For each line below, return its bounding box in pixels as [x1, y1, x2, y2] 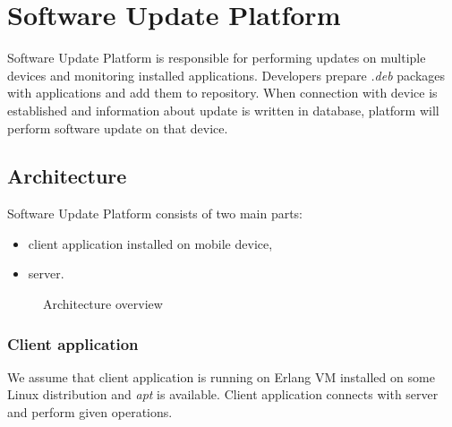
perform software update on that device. [7, 118, 228, 137]
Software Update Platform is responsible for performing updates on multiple [7, 48, 426, 67]
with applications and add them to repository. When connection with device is [7, 83, 438, 102]
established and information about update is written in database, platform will [7, 100, 439, 119]
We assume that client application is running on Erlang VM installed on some [7, 367, 435, 386]
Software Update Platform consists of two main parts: [7, 204, 303, 223]
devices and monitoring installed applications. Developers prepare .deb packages [7, 65, 446, 84]
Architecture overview [43, 295, 163, 313]
